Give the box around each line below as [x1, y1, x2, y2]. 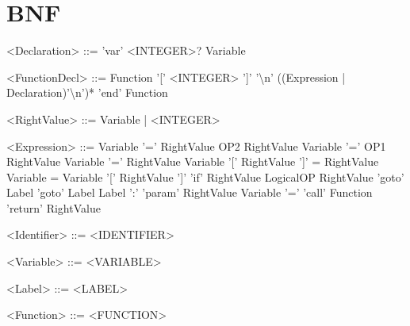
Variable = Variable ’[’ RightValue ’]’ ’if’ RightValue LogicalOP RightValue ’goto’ [6, 168, 404, 185]
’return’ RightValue [6, 199, 101, 216]
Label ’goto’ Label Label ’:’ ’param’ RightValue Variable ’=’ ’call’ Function [6, 184, 373, 201]
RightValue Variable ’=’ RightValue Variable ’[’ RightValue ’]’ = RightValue [6, 153, 379, 170]
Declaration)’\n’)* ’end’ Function [6, 84, 168, 101]
